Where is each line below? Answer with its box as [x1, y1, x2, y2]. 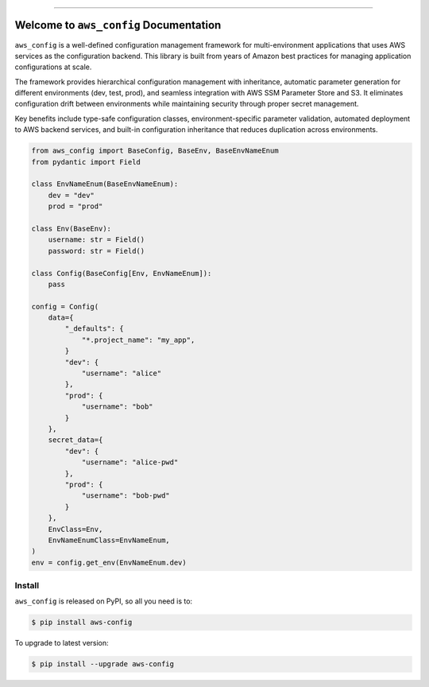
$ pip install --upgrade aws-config [31, 660, 175, 669]
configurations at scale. [14, 62, 92, 72]
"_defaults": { [64, 324, 125, 333]
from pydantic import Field [31, 157, 141, 166]
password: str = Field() [48, 246, 145, 255]
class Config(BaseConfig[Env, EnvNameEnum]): [31, 269, 212, 278]
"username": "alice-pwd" [81, 458, 179, 467]
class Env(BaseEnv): [31, 223, 111, 233]
